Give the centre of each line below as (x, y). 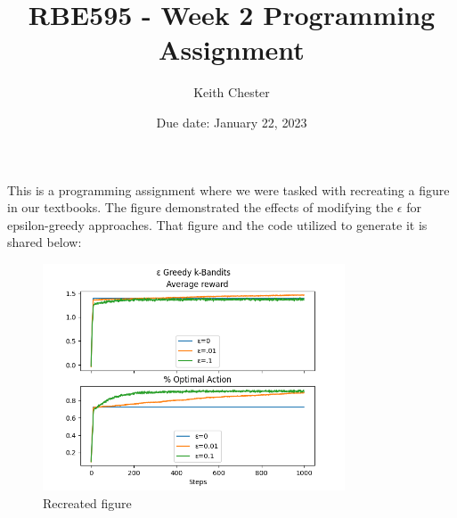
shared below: (45, 242)
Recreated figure (87, 502)
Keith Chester (232, 92)
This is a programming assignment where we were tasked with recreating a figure (228, 189)
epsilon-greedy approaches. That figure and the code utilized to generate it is (217, 224)
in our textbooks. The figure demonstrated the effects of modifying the (200, 207)
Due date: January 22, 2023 (232, 122)
